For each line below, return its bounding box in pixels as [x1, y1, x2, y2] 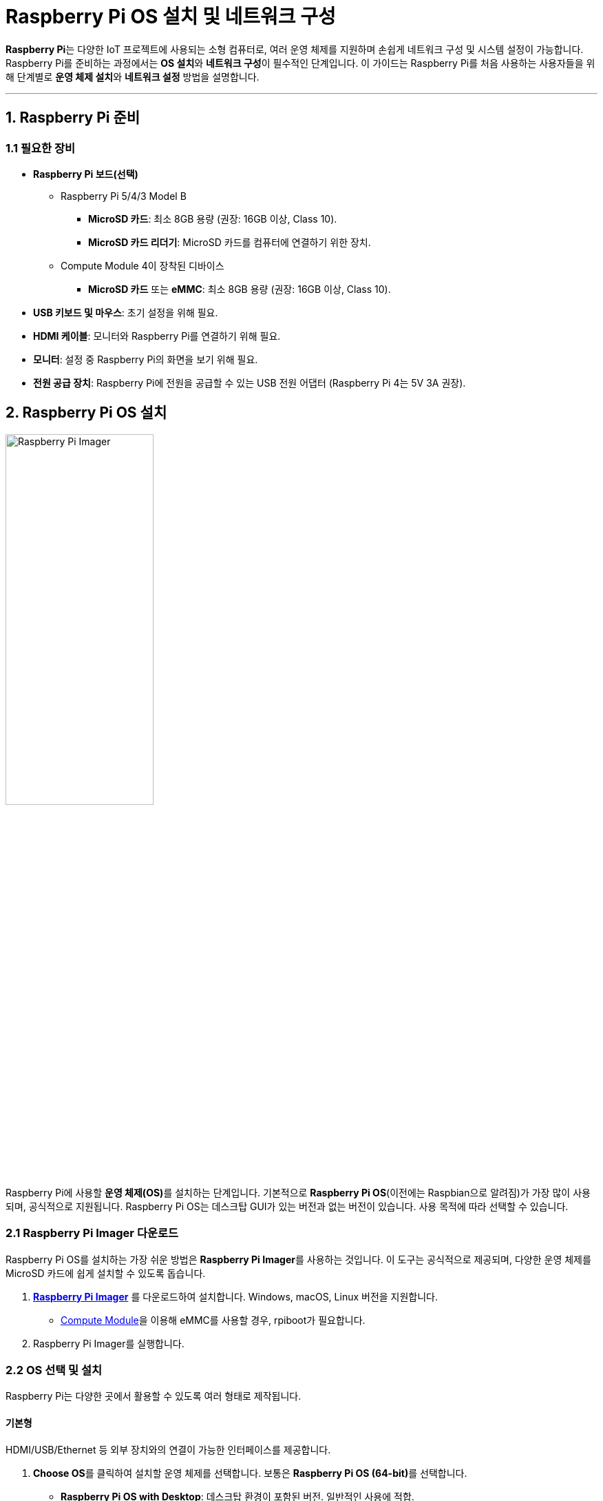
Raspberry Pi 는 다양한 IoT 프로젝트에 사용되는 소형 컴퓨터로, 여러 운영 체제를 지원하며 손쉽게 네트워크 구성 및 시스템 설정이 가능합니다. [6, 43, 584, 55]
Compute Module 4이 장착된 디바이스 [61, 259, 224, 272]
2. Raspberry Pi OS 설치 [6, 404, 167, 422]
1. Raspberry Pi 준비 [6, 109, 140, 127]
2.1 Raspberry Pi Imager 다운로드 [6, 1226, 179, 1240]
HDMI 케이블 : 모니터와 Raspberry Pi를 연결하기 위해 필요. [33, 329, 281, 342]
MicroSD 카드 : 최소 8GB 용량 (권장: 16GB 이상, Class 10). [88, 212, 337, 225]
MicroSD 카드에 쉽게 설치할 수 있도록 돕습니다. [6, 1267, 206, 1279]
